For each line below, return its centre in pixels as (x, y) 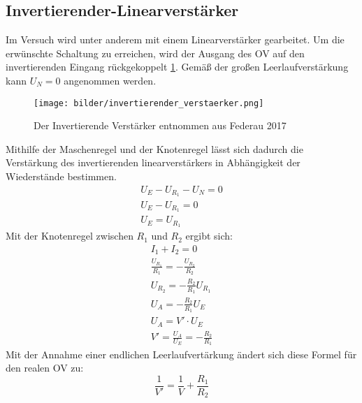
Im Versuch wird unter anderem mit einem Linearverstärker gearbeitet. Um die (175, 39)
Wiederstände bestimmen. (61, 176)
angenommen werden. (110, 80)
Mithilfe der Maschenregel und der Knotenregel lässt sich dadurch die (154, 148)
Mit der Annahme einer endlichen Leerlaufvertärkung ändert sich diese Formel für (181, 354)
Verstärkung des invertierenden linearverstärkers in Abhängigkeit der (153, 162)
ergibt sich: (209, 236)
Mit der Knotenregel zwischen (70, 236)
